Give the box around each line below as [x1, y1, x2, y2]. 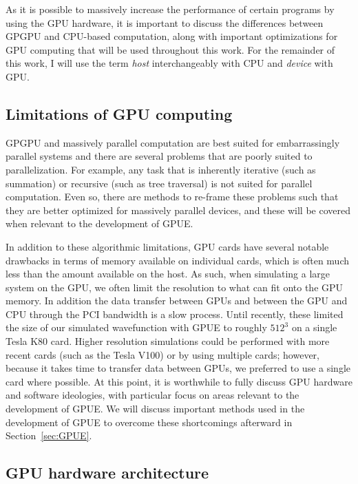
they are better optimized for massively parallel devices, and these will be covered [6, 202, 350, 217]
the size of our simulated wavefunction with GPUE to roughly [6, 320, 267, 335]
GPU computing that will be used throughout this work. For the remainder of [6, 42, 335, 56]
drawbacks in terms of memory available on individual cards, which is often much [6, 253, 350, 267]
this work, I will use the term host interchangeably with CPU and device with [6, 56, 333, 70]
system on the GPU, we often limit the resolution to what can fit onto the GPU [6, 280, 344, 294]
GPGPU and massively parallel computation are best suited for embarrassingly [6, 135, 340, 149]
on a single [291, 320, 337, 335]
